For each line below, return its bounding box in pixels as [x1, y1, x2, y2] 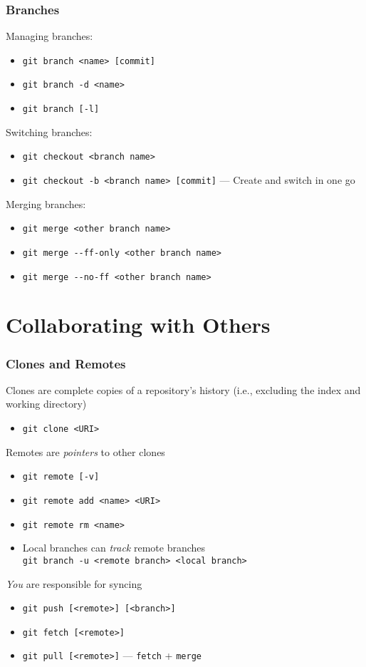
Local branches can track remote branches [22, 540, 206, 555]
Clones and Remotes [6, 354, 126, 372]
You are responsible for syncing [6, 576, 142, 591]
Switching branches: [6, 124, 93, 139]
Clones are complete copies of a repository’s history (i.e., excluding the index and [6, 382, 361, 397]
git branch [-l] [22, 104, 100, 115]
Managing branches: [6, 29, 93, 43]
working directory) [6, 396, 87, 411]
